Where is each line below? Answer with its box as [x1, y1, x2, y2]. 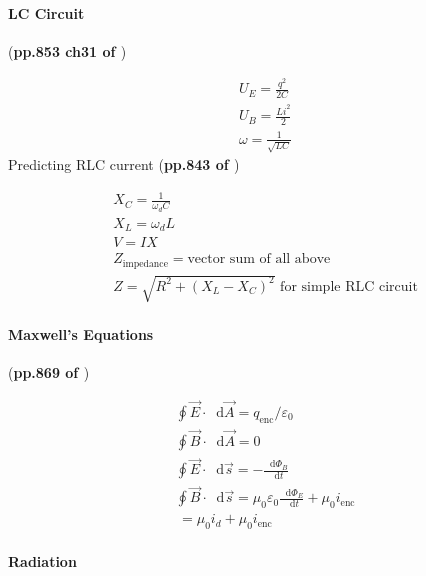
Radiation [8, 550, 77, 571]
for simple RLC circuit [280, 279, 418, 294]
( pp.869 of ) [8, 362, 90, 383]
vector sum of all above [187, 252, 331, 267]
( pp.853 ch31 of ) [8, 40, 127, 61]
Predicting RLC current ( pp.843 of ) [8, 154, 240, 175]
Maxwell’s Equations [8, 323, 154, 344]
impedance [122, 258, 169, 269]
